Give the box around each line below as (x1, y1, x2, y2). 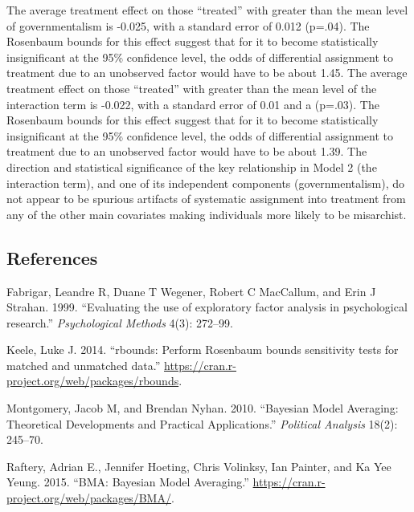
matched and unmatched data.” (6, 356, 161, 373)
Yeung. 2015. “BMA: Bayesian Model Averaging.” (6, 473, 249, 490)
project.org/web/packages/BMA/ (6, 490, 171, 506)
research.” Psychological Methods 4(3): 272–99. (6, 314, 233, 331)
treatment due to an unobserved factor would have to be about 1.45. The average (6, 64, 408, 81)
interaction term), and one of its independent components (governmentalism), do (6, 174, 405, 191)
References (6, 245, 98, 270)
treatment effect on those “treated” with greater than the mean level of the (6, 79, 377, 96)
